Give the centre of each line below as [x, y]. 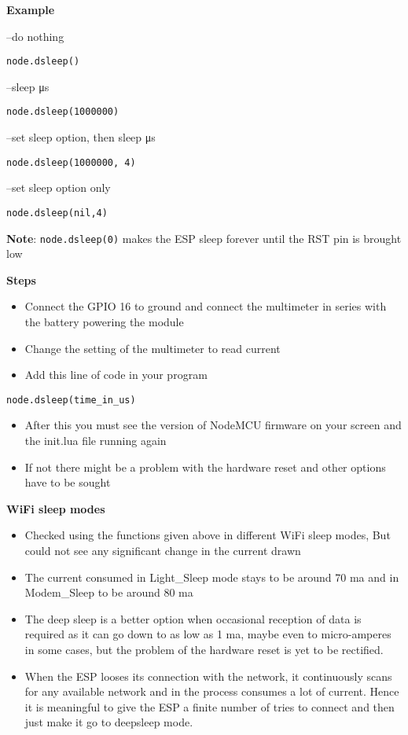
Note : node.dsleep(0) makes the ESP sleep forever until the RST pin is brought [204, 238]
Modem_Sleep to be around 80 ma [109, 592]
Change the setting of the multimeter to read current [153, 348]
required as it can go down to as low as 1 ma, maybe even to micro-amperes [208, 634]
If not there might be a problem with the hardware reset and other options [205, 467]
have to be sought [68, 482]
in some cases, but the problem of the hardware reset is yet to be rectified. [204, 649]
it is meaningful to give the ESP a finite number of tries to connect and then [210, 706]
